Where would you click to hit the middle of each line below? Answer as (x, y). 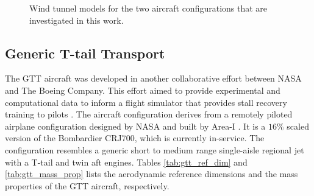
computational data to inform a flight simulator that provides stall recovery (146, 102)
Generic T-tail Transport (85, 53)
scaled (298, 126)
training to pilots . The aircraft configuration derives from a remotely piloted (149, 114)
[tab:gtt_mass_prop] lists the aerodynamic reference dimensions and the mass (152, 174)
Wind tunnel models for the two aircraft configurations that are (148, 8)
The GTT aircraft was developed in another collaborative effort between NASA (153, 78)
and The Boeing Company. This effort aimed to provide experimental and (143, 90)
